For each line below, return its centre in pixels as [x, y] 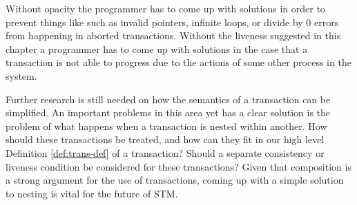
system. [21, 75]
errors [326, 22]
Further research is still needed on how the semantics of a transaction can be [168, 99]
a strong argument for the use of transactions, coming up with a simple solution [175, 180]
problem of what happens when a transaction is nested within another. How [166, 126]
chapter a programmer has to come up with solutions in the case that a [157, 48]
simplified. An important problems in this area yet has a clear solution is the [168, 112]
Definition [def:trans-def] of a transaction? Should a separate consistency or [165, 152]
